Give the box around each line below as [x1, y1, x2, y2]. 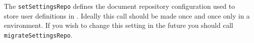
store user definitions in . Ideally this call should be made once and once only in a [4, 10, 250, 21]
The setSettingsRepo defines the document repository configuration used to [4, 1, 235, 11]
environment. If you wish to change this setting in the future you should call [4, 20, 233, 30]
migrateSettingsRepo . [4, 29, 73, 40]
